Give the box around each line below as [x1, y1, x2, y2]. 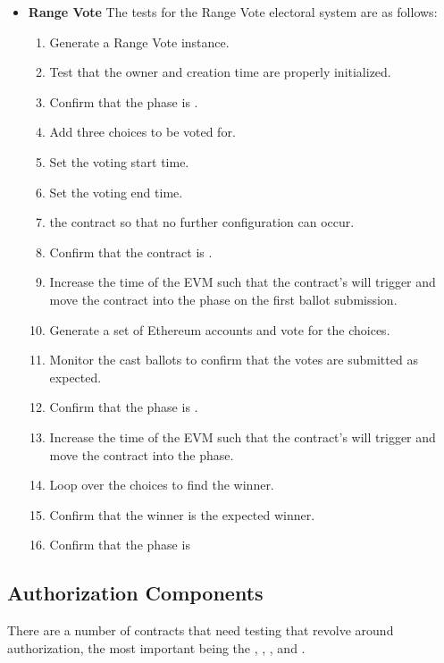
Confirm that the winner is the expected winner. [49, 505, 315, 524]
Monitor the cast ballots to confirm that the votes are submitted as [49, 350, 418, 369]
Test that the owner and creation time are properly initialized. [49, 63, 391, 81]
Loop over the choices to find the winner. [49, 475, 274, 494]
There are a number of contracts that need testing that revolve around [7, 621, 394, 640]
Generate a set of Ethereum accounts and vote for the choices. [49, 320, 390, 339]
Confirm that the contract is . [49, 242, 213, 261]
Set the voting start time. [49, 152, 189, 171]
